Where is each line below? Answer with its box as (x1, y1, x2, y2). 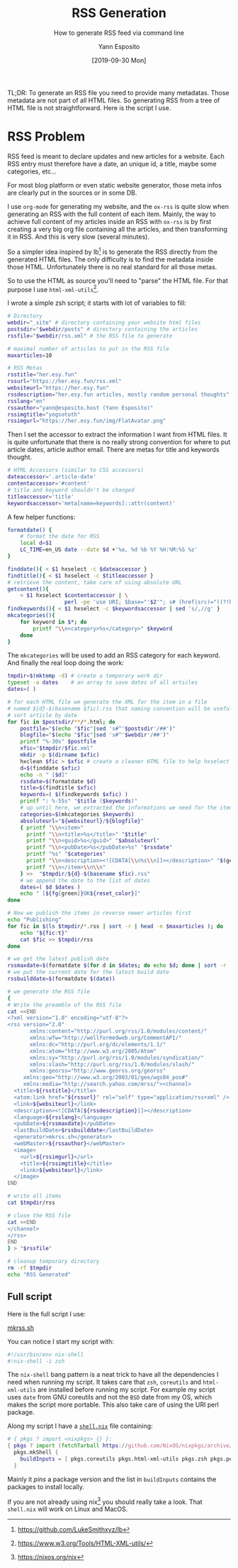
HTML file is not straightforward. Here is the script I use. (7, 103, 171, 112)
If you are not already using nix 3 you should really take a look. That (7, 1496, 203, 1506)
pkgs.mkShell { (13, 1449, 59, 1456)
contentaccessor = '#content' (7, 480, 91, 488)
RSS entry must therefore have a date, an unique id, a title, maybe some (7, 159, 217, 168)
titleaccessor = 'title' (7, 493, 74, 500)
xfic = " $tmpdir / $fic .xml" (20, 745, 93, 752)
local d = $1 (20, 539, 52, 547)
